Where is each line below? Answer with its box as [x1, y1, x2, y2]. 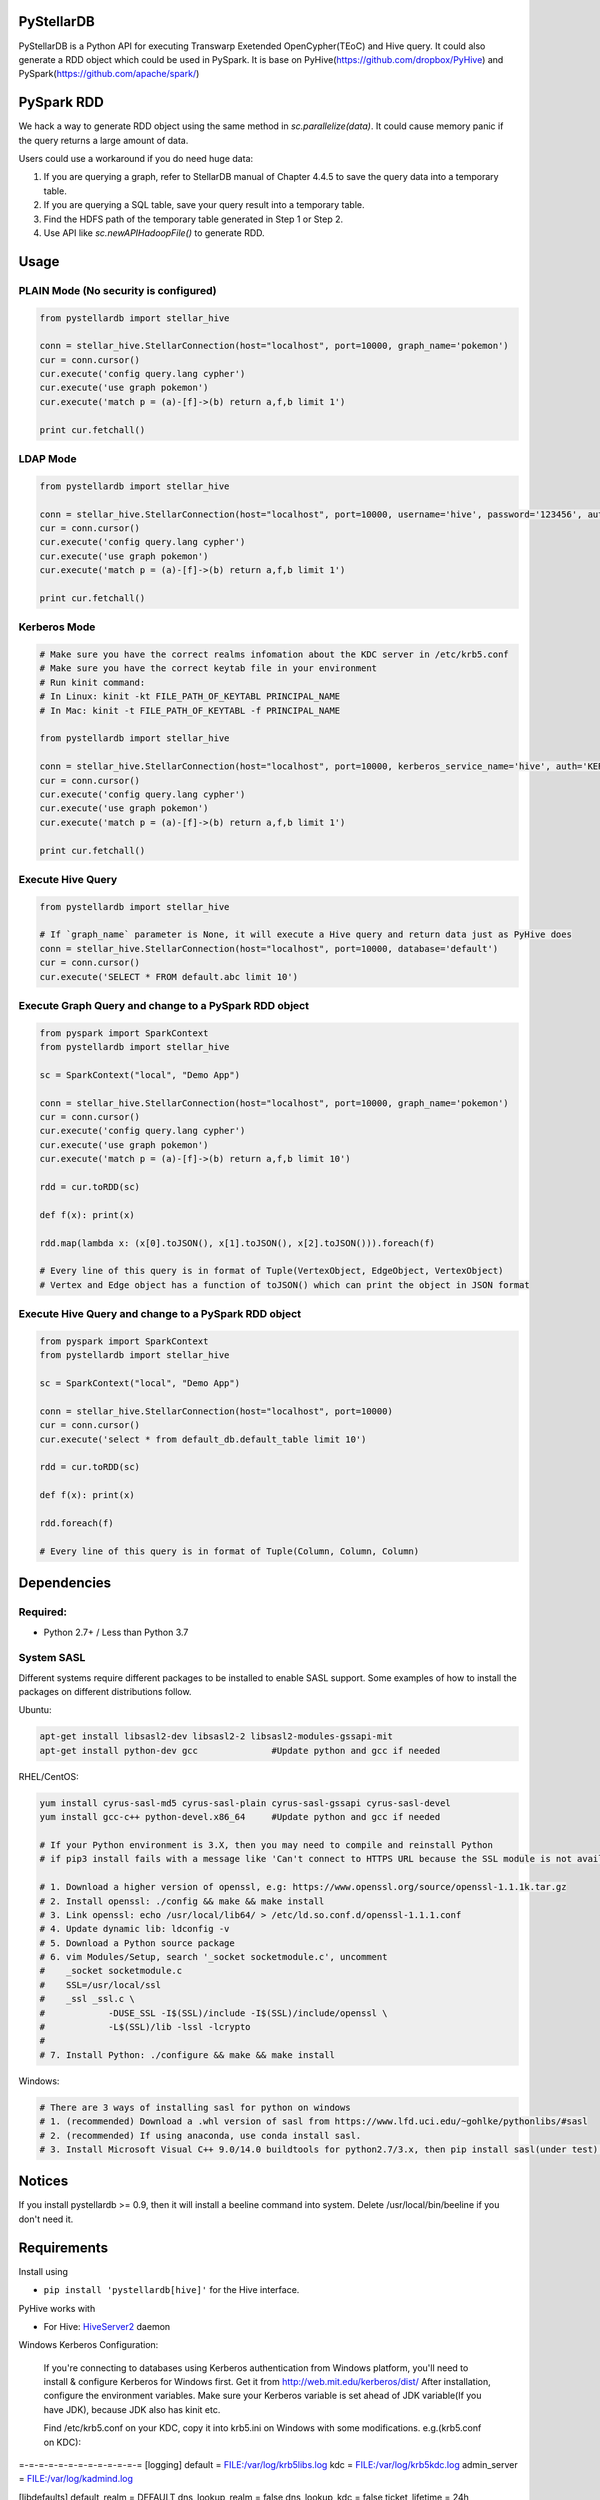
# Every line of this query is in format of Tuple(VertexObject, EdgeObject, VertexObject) [39, 1265, 504, 1277]
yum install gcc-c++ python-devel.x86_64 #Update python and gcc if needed [39, 1811, 441, 1823]
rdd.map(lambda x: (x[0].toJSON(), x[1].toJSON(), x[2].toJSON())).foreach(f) [39, 1237, 435, 1249]
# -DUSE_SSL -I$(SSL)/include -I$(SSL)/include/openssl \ [39, 2007, 388, 2019]
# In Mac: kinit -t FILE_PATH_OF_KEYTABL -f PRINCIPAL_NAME [39, 705, 341, 716]
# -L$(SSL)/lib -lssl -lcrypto [39, 2021, 251, 2033]
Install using [18, 2265, 69, 2277]
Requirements [18, 2239, 109, 2256]
